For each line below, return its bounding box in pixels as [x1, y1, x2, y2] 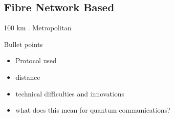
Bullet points [4, 39, 43, 49]
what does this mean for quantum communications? [15, 105, 171, 115]
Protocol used [15, 55, 57, 66]
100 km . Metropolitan [4, 23, 72, 33]
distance [15, 71, 40, 82]
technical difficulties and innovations [15, 88, 125, 98]
